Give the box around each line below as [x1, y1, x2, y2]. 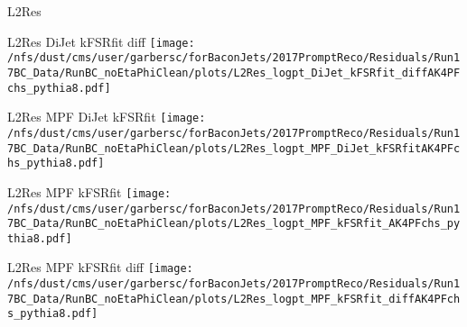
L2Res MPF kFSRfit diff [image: [7, 258, 193, 277]
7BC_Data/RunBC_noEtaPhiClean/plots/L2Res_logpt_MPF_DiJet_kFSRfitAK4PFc [7, 141, 461, 155]
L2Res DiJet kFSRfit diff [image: [7, 32, 195, 50]
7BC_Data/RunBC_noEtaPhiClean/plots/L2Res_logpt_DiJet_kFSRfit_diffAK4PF [7, 66, 461, 79]
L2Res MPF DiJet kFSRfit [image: [7, 107, 206, 126]
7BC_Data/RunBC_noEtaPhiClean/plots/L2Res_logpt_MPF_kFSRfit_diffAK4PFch [7, 292, 461, 305]
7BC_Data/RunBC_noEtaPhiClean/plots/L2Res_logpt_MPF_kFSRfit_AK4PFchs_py [7, 217, 461, 231]
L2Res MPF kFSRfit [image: [7, 182, 172, 201]
